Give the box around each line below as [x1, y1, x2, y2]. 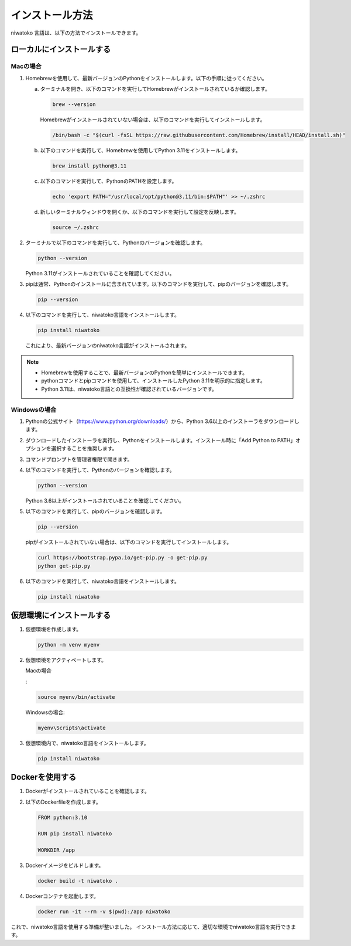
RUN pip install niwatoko [37, 831, 112, 837]
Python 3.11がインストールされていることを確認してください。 [25, 269, 175, 276]
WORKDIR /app [37, 847, 75, 853]
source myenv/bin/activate [37, 694, 115, 700]
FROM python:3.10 [37, 814, 88, 821]
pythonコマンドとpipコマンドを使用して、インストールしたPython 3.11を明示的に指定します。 [41, 377, 266, 384]
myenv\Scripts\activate [37, 724, 106, 731]
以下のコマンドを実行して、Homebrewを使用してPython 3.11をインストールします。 [40, 147, 241, 154]
